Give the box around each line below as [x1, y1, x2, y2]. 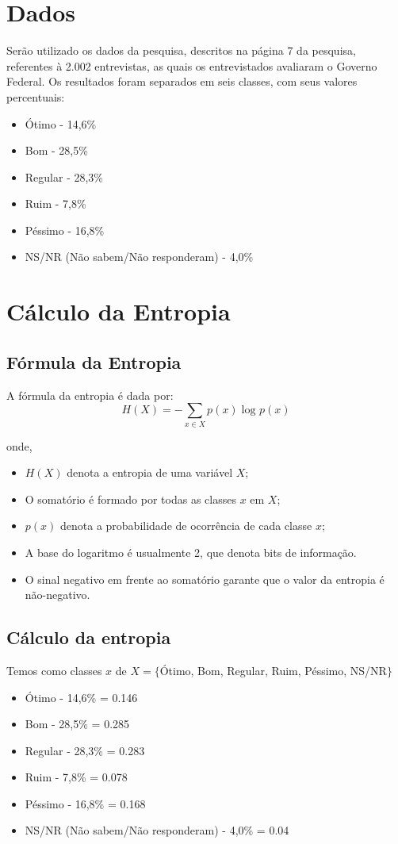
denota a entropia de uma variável [67, 464, 233, 481]
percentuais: [6, 88, 65, 105]
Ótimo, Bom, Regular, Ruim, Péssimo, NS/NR [159, 662, 387, 678]
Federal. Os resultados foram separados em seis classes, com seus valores [6, 73, 358, 90]
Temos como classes [6, 662, 102, 678]
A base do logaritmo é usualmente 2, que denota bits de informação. [25, 543, 357, 560]
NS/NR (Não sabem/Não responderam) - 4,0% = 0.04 [25, 822, 289, 838]
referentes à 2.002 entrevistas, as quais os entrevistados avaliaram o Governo [6, 57, 377, 74]
